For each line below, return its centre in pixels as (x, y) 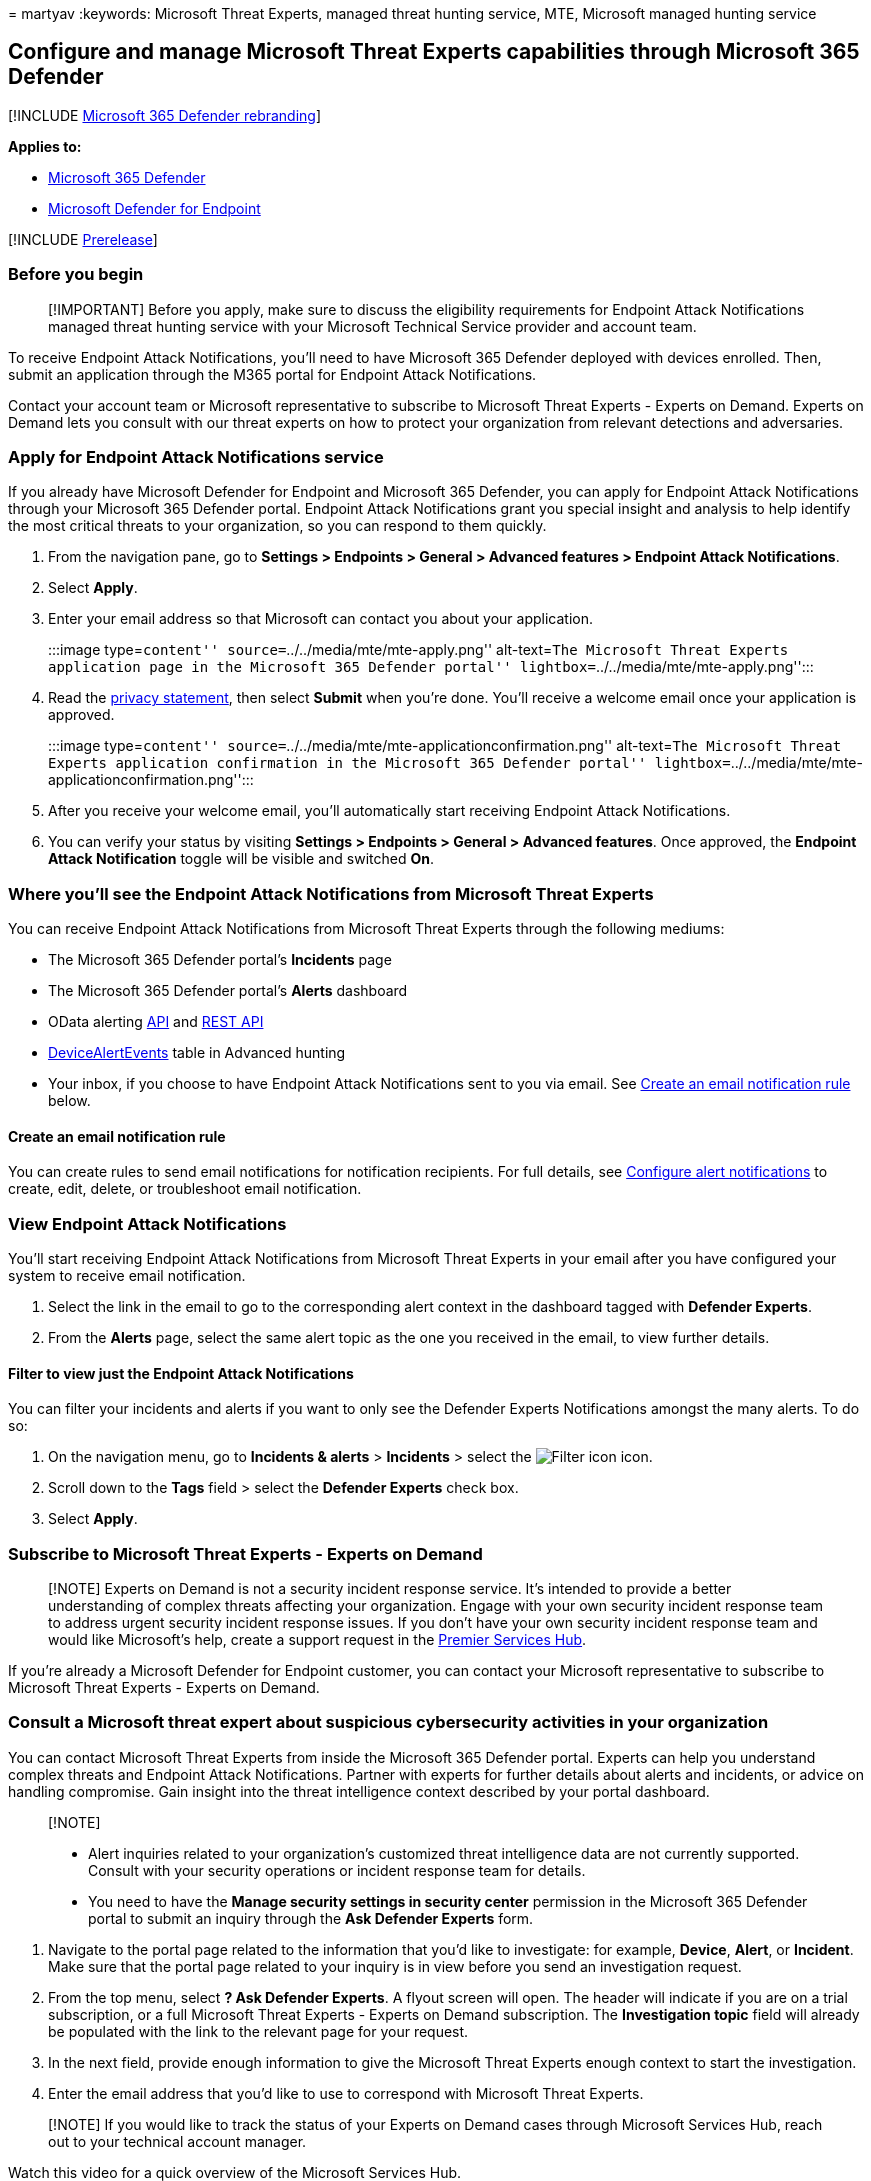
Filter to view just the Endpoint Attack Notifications (181, 1373)
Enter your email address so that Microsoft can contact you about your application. (320, 619)
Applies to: (45, 146)
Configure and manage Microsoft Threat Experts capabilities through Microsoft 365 (434, 52)
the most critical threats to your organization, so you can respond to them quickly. (277, 526)
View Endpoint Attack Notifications (147, 1223)
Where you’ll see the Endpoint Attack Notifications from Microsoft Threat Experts (331, 893)
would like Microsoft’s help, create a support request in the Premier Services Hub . (317, 1640)
